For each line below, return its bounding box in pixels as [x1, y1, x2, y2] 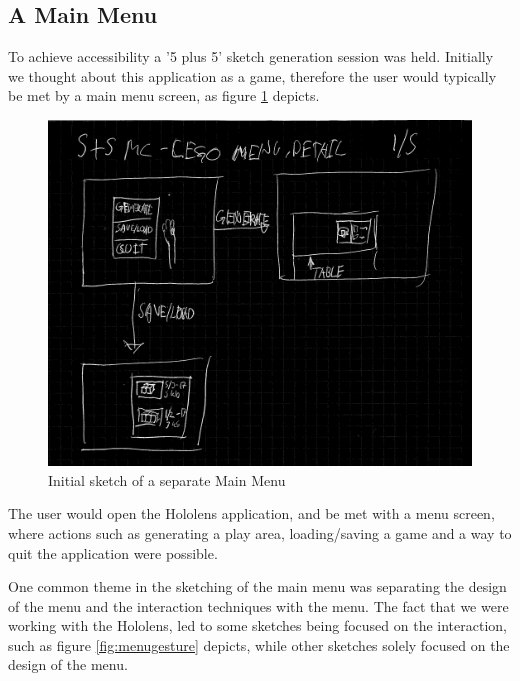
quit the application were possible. [8, 542, 218, 563]
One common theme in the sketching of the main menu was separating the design [8, 576, 507, 597]
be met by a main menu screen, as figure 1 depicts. [8, 85, 320, 106]
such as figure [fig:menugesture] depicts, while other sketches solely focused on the [8, 634, 510, 655]
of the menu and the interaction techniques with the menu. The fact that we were [8, 595, 509, 616]
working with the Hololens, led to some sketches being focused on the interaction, [8, 615, 507, 636]
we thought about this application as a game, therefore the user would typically [8, 65, 497, 86]
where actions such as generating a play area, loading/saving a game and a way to [8, 522, 512, 543]
